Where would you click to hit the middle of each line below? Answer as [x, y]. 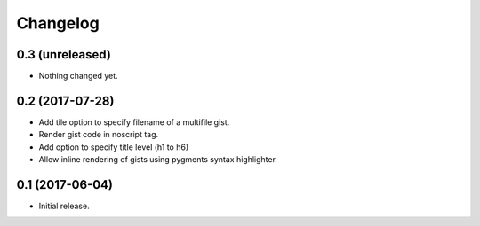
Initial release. [64, 206]
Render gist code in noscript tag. [99, 135]
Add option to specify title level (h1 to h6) [114, 147]
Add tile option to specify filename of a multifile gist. [134, 122]
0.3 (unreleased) [64, 55]
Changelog [58, 23]
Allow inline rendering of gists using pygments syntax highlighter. [158, 160]
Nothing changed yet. [79, 76]
